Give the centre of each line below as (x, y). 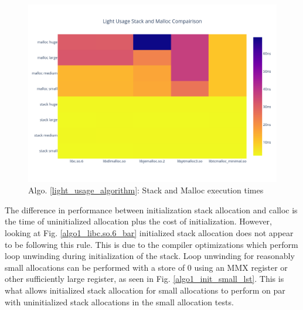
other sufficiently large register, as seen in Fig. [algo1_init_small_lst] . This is (144, 279)
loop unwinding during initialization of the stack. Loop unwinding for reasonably (150, 256)
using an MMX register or (241, 267)
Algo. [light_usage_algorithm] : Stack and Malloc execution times (146, 190)
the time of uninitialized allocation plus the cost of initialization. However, (138, 221)
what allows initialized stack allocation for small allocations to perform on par (145, 290)
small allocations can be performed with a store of (95, 267)
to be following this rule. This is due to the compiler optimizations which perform (151, 244)
